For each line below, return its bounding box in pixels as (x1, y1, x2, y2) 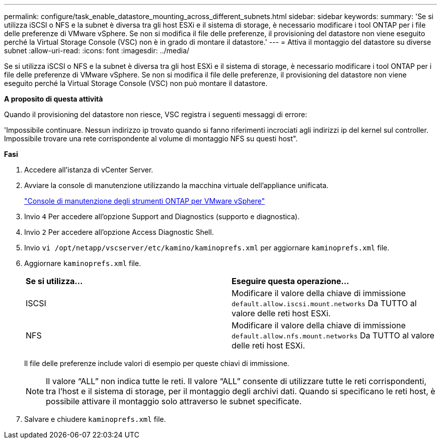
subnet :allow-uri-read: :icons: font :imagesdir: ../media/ (4, 46, 189, 55)
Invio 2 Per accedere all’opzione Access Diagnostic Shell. (24, 228, 214, 236)
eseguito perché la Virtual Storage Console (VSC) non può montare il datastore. (4, 79, 268, 87)
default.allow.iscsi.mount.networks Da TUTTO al (232, 298, 417, 308)
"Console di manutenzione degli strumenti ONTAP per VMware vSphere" (24, 197, 265, 205)
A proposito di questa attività (4, 95, 103, 103)
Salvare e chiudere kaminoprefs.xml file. (24, 415, 166, 423)
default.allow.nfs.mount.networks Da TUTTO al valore (232, 330, 434, 340)
